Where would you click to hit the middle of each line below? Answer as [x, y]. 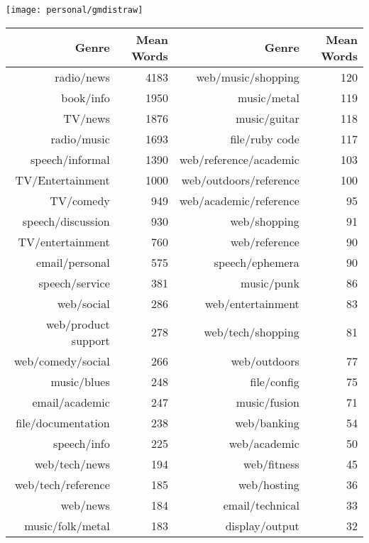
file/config [275, 381]
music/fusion [268, 402]
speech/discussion [66, 221]
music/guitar [268, 118]
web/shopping [265, 221]
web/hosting [269, 484]
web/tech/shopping [252, 332]
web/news [85, 505]
